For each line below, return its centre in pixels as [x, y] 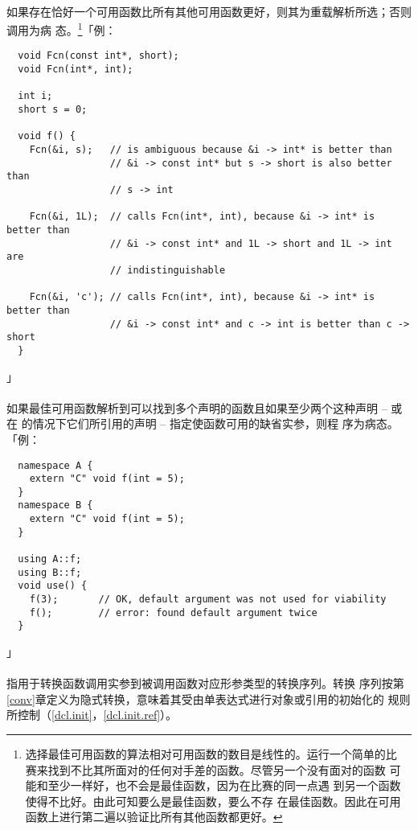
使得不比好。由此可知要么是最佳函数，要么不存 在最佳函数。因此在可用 [213, 801]
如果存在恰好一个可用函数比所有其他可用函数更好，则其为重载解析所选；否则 [209, 11]
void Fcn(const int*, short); [98, 56]
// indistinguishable [168, 270]
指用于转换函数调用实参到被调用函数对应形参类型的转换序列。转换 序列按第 [205, 683]
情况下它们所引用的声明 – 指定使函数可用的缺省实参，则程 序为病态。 [215, 423]
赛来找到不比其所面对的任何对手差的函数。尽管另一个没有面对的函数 [205, 769]
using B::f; [50, 572]
